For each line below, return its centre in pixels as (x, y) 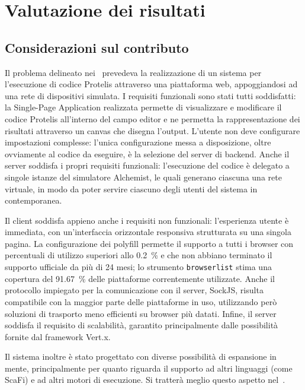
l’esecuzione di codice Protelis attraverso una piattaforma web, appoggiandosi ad (151, 84)
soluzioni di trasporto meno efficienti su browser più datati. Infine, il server (141, 313)
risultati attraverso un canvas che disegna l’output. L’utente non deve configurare (152, 130)
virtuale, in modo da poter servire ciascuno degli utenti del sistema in (131, 188)
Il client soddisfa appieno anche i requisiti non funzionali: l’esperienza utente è (147, 220)
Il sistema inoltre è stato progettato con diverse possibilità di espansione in (141, 356)
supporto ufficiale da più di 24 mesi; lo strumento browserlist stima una (138, 267)
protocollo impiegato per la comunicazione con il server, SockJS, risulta (134, 290)
